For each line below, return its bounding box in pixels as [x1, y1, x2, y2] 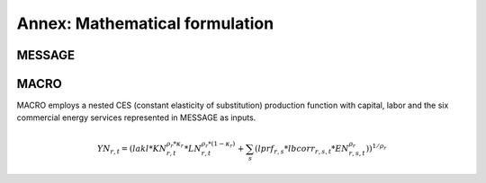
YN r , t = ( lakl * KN [96, 144, 166, 156]
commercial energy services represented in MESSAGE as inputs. [16, 112, 256, 123]
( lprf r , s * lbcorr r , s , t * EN [255, 144, 350, 156]
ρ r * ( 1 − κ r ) [201, 139, 236, 150]
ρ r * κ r [166, 139, 184, 150]
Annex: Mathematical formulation [16, 13, 274, 33]
